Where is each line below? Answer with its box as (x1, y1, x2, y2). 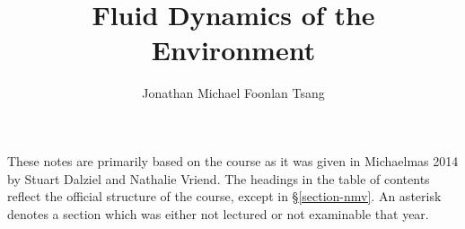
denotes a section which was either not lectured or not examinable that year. (7, 204, 429, 223)
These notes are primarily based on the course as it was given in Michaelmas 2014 (7, 151, 459, 170)
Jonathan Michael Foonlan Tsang (142, 84, 325, 102)
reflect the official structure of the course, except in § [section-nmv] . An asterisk (7, 187, 442, 206)
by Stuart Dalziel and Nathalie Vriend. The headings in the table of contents (7, 169, 430, 188)
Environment (151, 31, 316, 68)
